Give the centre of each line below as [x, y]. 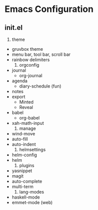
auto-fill [20, 139]
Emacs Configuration [49, 9]
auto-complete [27, 181]
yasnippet [22, 171]
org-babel [29, 118]
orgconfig [29, 65]
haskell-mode [26, 197]
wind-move [24, 134]
